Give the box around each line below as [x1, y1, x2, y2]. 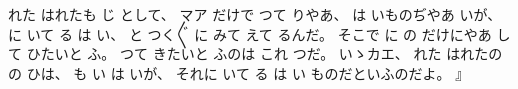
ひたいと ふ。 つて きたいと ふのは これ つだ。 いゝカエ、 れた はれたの [26, 43, 503, 64]
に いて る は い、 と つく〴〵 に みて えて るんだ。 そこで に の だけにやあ [8, 23, 492, 44]
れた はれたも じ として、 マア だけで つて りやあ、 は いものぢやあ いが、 [8, 4, 502, 24]
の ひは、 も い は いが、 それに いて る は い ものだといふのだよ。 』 [8, 62, 470, 83]
